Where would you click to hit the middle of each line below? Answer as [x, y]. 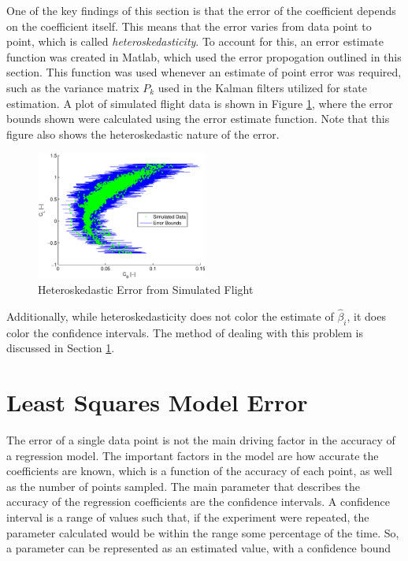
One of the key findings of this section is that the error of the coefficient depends [201, 10]
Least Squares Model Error [157, 402]
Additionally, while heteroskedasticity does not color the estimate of [170, 316]
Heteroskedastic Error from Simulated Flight [146, 290]
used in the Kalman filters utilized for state [262, 87]
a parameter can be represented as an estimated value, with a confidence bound [199, 548]
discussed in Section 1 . [61, 348]
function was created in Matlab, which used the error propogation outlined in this [204, 56]
